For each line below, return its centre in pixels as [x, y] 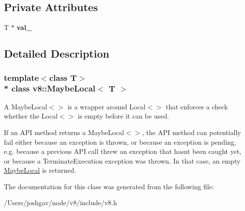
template [22, 77]
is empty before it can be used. [123, 116]
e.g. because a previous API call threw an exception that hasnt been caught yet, [123, 151]
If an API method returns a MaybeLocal [64, 132]
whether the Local [31, 116]
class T [63, 77]
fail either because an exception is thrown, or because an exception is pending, [120, 142]
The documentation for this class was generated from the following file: [109, 186]
